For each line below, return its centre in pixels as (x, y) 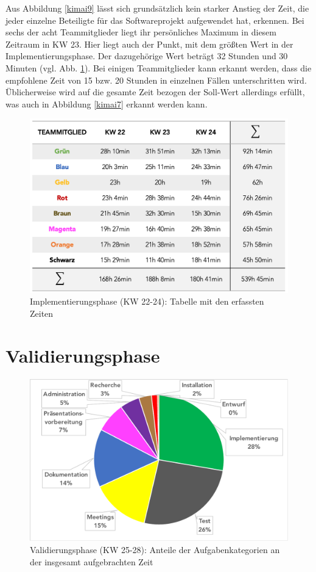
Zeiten (42, 313)
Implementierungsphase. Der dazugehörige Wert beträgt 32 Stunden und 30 (147, 56)
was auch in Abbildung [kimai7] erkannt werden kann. (107, 103)
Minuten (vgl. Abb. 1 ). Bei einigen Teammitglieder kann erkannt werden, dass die (159, 67)
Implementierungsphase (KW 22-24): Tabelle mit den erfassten (147, 301)
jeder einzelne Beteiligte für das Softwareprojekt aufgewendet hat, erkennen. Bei (155, 20)
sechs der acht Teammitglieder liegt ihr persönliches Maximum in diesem (141, 32)
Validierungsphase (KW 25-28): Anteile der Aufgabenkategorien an (155, 549)
